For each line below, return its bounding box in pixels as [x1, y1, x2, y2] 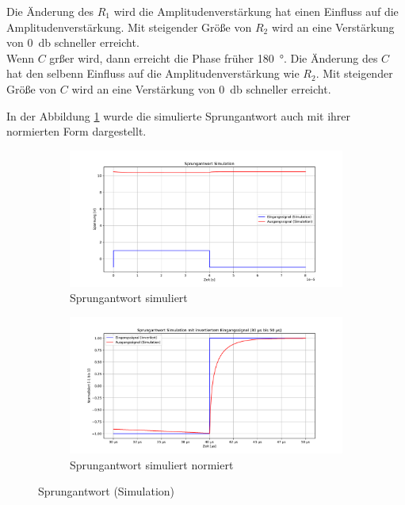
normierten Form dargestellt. [6, 123, 147, 140]
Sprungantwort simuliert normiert [70, 456, 234, 472]
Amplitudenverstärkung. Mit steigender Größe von [6, 18, 252, 35]
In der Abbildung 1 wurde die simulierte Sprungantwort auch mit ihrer [6, 107, 351, 124]
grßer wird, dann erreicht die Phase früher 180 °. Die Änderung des [49, 49, 378, 66]
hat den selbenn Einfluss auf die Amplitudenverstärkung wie [6, 65, 300, 82]
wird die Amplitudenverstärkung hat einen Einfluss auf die [113, 3, 399, 19]
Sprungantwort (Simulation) [38, 483, 175, 499]
